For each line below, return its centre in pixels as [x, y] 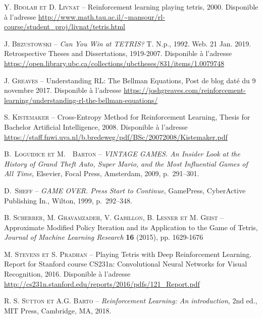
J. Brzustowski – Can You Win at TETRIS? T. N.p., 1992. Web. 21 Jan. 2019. [128, 43]
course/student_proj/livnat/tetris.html [65, 26]
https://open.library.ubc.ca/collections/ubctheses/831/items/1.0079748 [114, 63]
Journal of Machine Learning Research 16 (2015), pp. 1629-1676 [104, 237]
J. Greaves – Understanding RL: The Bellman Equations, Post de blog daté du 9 [130, 80]
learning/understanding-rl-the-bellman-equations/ [81, 100]
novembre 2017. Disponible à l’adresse [63, 90]
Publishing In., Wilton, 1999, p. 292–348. [68, 200]
